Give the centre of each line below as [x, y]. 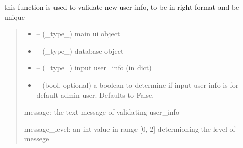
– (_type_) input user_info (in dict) [94, 68]
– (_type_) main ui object [78, 34]
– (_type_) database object [80, 50]
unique [15, 16]
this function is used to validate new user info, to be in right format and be [122, 7]
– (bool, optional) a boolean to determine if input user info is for [138, 84]
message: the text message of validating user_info [102, 112]
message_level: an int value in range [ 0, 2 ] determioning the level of [130, 128]
